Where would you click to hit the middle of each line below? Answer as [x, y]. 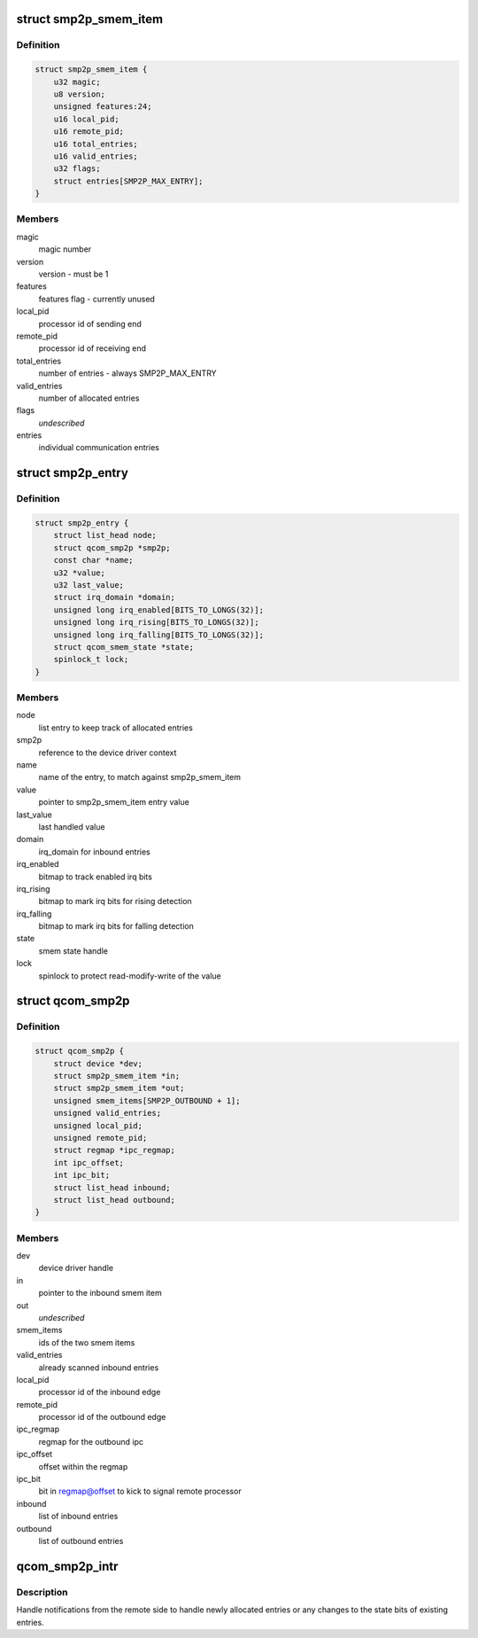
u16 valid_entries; [96, 156]
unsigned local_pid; [98, 1125]
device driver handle [76, 1268]
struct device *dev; [98, 1063]
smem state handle [73, 951]
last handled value [72, 827]
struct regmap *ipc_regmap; [115, 1150]
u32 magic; [77, 82]
